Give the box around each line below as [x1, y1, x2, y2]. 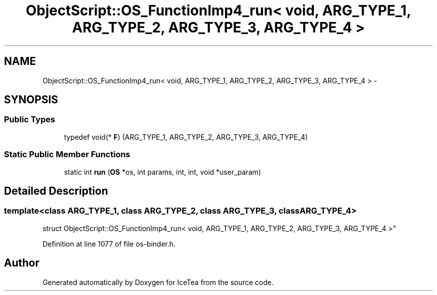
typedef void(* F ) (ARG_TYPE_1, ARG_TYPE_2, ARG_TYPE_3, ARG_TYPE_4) [64, 132, 308, 141]
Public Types [4, 114, 55, 125]
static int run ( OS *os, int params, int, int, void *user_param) [64, 167, 261, 176]
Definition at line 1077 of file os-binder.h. [42, 239, 176, 248]
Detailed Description [4, 184, 108, 197]
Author [4, 257, 39, 270]
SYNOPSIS [4, 93, 58, 106]
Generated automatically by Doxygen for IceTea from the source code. [42, 278, 274, 287]
